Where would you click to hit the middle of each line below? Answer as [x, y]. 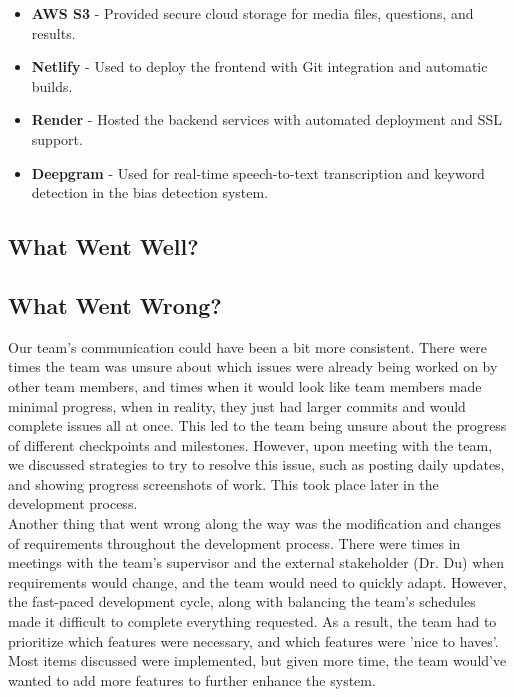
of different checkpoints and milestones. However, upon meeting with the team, [250, 444]
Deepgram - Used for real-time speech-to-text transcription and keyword [258, 172]
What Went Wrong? [115, 304]
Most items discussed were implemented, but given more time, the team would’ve [257, 660]
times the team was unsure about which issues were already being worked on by [253, 366]
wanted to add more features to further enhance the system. [192, 679]
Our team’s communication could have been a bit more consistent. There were [248, 346]
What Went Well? [103, 246]
